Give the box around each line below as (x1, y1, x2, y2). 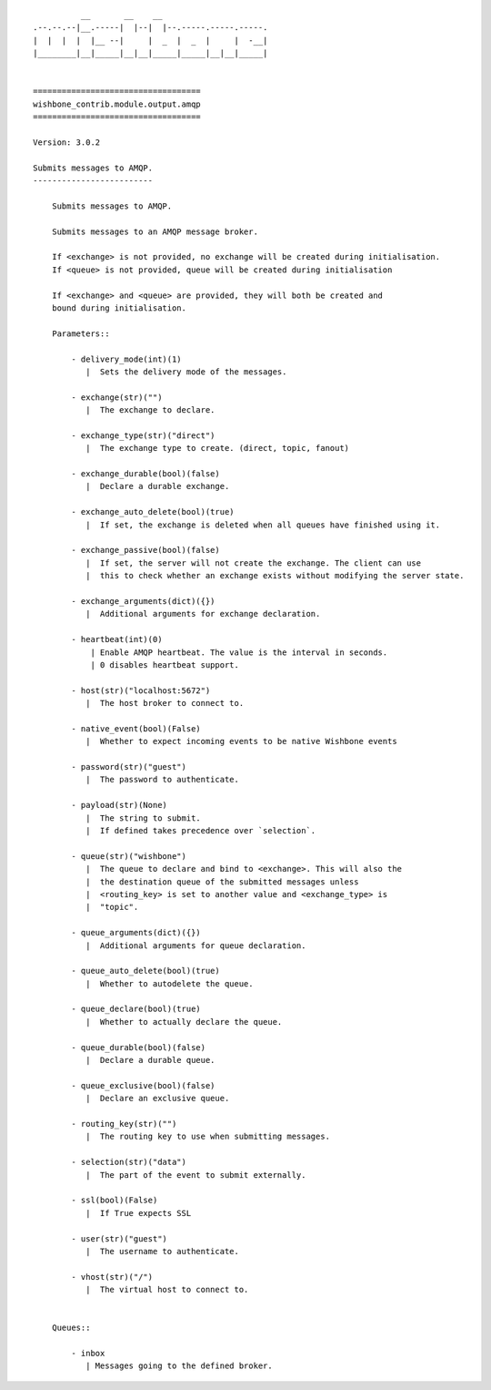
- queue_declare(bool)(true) (71, 1004, 202, 1015)
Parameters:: (51, 328, 110, 339)
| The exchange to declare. (85, 405, 215, 415)
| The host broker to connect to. (85, 698, 245, 709)
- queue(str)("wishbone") (71, 851, 186, 861)
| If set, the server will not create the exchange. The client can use (85, 557, 422, 568)
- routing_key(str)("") (71, 1119, 177, 1129)
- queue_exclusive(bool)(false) (71, 1080, 215, 1090)
